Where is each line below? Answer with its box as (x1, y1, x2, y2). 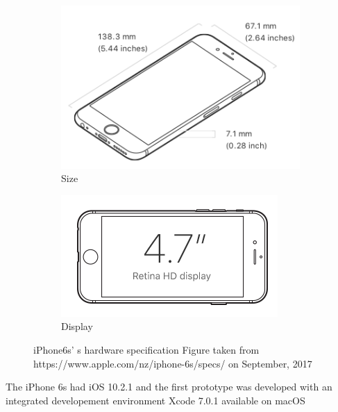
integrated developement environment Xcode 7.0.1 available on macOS (6, 393, 305, 407)
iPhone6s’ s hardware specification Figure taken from (33, 343, 260, 357)
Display (61, 319, 93, 333)
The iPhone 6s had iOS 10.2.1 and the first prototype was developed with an (6, 379, 332, 394)
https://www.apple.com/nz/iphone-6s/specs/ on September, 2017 (33, 356, 312, 370)
